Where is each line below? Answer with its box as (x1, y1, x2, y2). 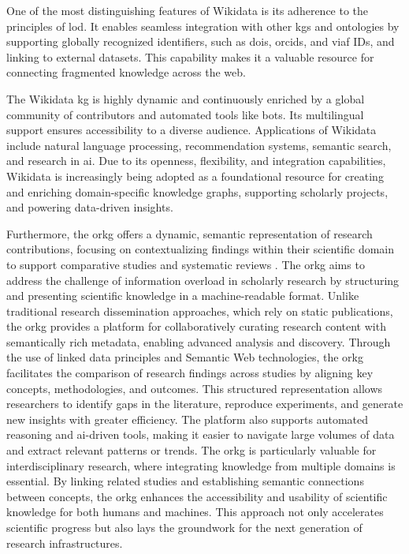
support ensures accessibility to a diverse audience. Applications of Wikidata (6, 122, 377, 138)
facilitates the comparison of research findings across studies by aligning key (6, 365, 374, 381)
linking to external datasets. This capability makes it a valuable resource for (6, 48, 374, 65)
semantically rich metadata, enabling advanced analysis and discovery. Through (6, 333, 391, 350)
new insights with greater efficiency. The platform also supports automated (6, 410, 369, 427)
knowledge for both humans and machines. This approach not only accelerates (6, 503, 384, 520)
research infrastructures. (6, 534, 123, 551)
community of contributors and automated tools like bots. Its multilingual (6, 106, 364, 122)
